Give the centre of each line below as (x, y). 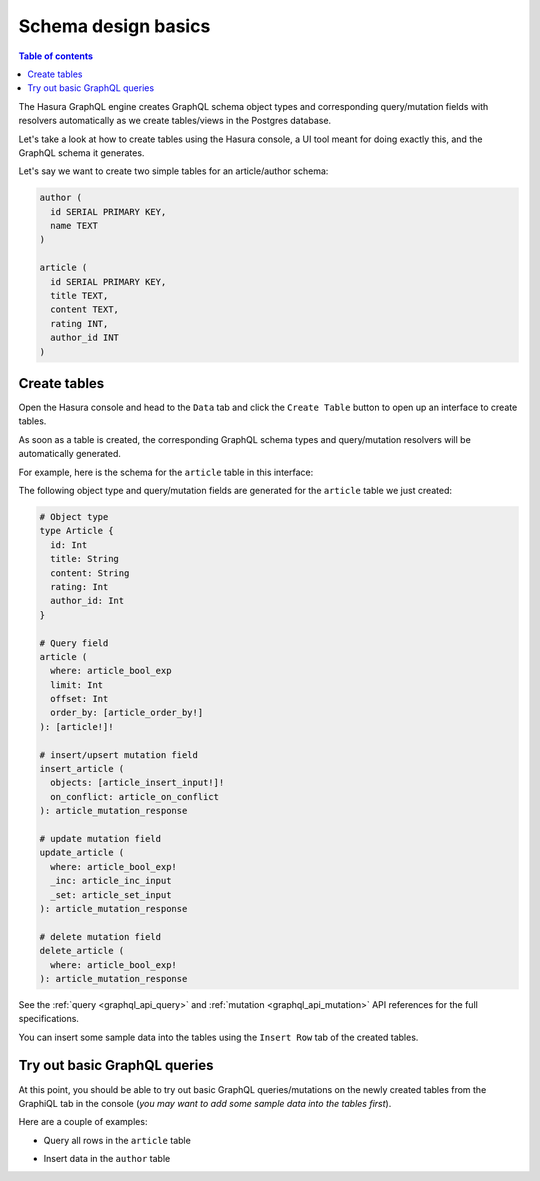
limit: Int (77, 684)
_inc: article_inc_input (111, 881)
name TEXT (74, 226)
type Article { (76, 531)
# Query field (74, 643)
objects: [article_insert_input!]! (137, 783)
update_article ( (82, 853)
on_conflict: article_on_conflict (135, 796)
